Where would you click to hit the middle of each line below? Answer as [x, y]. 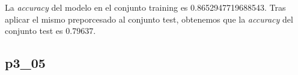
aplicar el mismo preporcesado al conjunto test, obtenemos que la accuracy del [149, 19]
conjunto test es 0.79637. [50, 31]
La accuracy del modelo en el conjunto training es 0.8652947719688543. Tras [145, 7]
